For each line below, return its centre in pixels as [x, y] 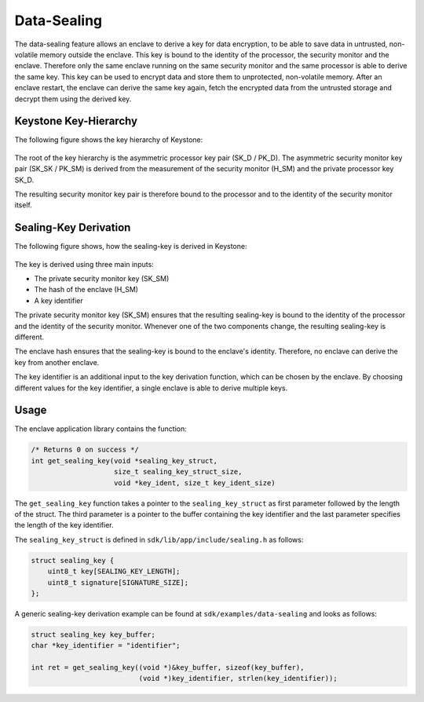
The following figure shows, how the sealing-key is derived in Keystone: [131, 247]
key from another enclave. [57, 362]
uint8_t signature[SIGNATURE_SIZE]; [118, 582]
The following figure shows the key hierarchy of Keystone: [109, 140]
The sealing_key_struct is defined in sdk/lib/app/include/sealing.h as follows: [159, 539]
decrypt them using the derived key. [73, 99]
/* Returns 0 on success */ [85, 450]
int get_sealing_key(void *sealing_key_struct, [124, 461]
